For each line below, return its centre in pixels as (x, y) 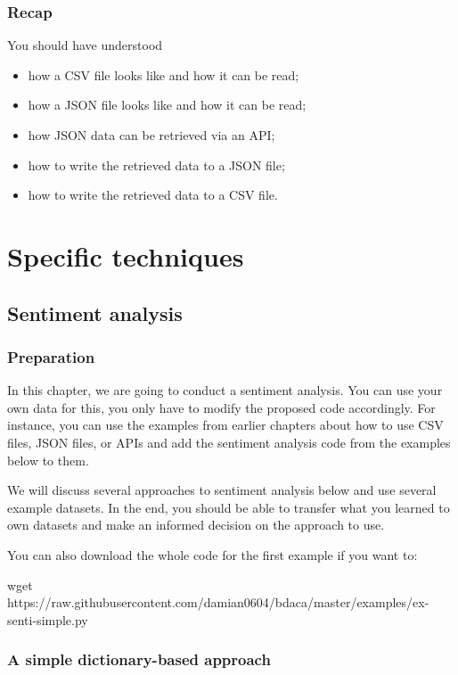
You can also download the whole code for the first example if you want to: (213, 554)
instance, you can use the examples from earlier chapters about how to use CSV (225, 425)
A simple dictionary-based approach (139, 659)
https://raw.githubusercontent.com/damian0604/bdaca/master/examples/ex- (218, 602)
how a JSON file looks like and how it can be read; (167, 105)
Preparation (51, 356)
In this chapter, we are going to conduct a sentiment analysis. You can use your (225, 390)
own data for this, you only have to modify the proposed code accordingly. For (221, 407)
